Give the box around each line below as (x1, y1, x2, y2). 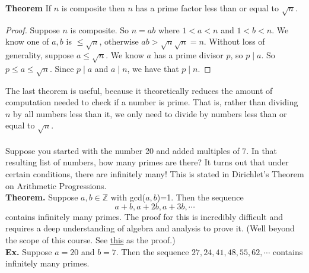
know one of (5, 35, 49, 48)
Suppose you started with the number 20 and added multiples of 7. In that (5, 144, 278, 156)
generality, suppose (5, 49, 74, 61)
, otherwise (99, 35, 139, 48)
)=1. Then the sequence (157, 191, 244, 203)
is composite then (61, 2, 125, 14)
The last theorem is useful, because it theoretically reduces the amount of (5, 84, 273, 96)
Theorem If (5, 2, 51, 14)
